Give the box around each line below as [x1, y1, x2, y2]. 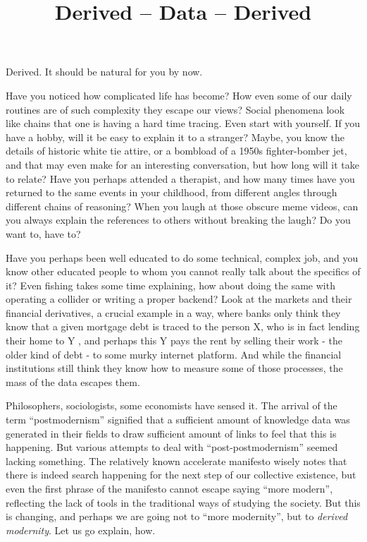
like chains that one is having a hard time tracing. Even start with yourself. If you [6, 116, 361, 131]
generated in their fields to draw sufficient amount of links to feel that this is [6, 426, 337, 440]
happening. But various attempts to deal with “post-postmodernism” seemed [6, 440, 338, 454]
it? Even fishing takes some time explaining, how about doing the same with [6, 277, 335, 292]
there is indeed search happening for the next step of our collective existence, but [6, 467, 356, 482]
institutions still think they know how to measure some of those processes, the [6, 361, 343, 375]
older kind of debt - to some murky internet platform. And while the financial [6, 347, 342, 361]
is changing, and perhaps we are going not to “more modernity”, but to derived [6, 509, 348, 524]
